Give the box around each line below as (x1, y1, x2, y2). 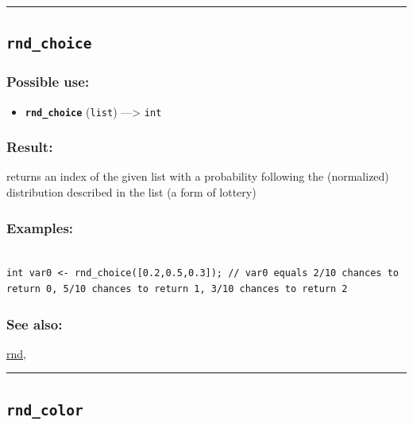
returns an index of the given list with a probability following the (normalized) (6, 168, 389, 185)
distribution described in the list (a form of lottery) (6, 184, 257, 201)
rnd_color (6, 401, 83, 419)
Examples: (6, 217, 74, 237)
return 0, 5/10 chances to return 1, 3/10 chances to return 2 (6, 283, 348, 295)
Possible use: (6, 72, 90, 92)
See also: (6, 314, 63, 333)
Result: (6, 137, 53, 157)
